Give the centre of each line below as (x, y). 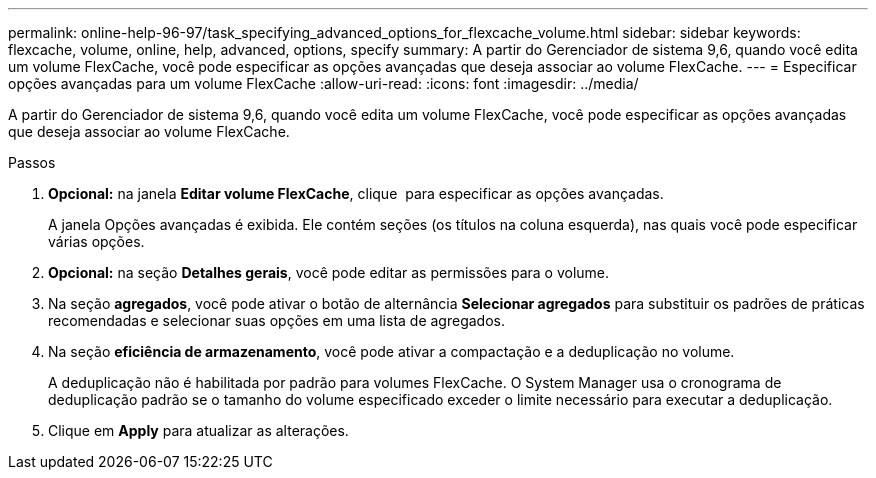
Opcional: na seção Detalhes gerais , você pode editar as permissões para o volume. (329, 272)
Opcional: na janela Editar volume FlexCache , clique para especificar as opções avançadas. (356, 193)
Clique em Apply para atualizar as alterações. (198, 430)
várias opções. (96, 241)
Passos (32, 162)
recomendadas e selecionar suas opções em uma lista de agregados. (276, 320)
